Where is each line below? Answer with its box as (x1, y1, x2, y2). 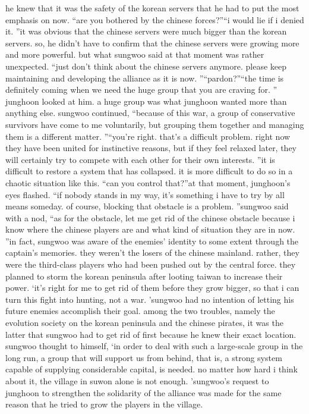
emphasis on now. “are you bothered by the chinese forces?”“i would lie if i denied (5, 13, 304, 26)
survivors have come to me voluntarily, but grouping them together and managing (5, 118, 304, 130)
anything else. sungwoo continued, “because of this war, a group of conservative (5, 106, 295, 119)
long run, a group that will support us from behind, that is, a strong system (5, 351, 282, 363)
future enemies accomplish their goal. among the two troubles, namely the (5, 305, 275, 317)
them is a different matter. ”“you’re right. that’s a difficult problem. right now (5, 130, 291, 142)
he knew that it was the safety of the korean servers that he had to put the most (5, 2, 299, 14)
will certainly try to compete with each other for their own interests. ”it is (5, 153, 275, 165)
